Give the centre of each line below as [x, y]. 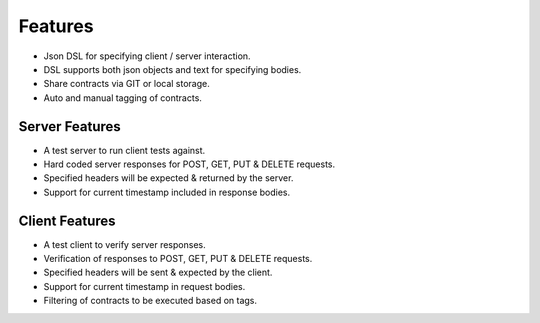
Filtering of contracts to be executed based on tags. [150, 301]
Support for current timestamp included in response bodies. [167, 192]
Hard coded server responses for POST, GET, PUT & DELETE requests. [189, 164]
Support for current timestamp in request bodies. [144, 286]
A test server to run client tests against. [124, 150]
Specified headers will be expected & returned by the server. [168, 178]
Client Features [67, 220]
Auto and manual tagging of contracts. [122, 97]
